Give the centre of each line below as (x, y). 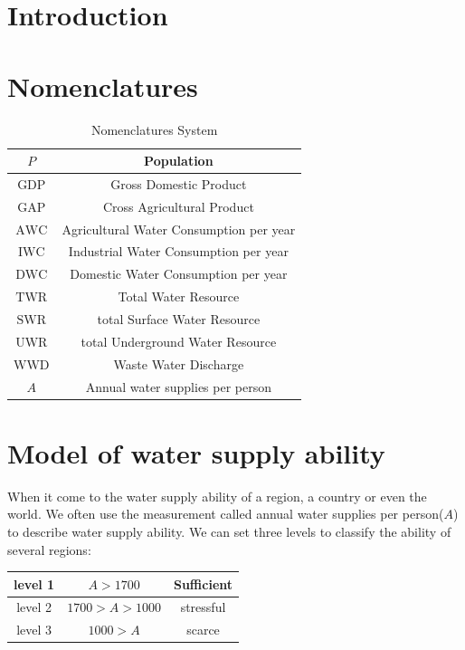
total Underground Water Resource (179, 341)
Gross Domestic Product (179, 183)
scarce (203, 630)
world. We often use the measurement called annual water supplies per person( (226, 514)
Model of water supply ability (196, 452)
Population (179, 161)
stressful (203, 607)
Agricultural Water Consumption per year (179, 229)
